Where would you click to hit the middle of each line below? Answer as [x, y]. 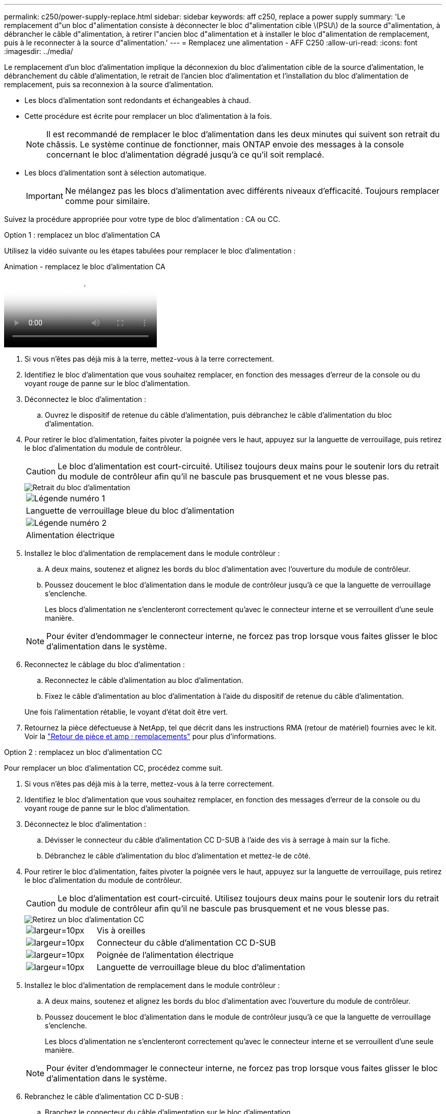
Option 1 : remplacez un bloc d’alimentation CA [82, 235]
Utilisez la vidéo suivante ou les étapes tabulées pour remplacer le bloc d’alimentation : [150, 251]
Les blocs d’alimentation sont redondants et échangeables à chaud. [138, 100]
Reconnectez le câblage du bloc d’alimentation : [105, 664]
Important [45, 196]
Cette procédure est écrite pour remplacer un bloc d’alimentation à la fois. [148, 116]
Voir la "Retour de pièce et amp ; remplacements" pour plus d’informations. [150, 736]
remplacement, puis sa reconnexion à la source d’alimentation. [109, 84]
